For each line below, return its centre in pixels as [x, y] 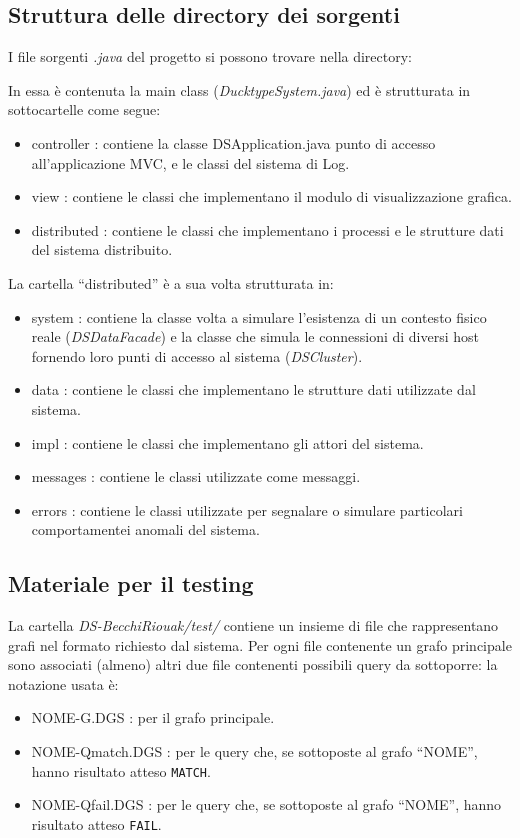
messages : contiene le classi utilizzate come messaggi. [196, 476]
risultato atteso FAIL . [96, 823]
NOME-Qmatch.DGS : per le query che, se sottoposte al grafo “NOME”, [254, 751]
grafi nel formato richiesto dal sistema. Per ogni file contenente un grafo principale [260, 644]
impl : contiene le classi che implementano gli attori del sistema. [227, 442]
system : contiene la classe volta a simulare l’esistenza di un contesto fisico [259, 316]
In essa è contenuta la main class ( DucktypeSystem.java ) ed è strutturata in [239, 89]
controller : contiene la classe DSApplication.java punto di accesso [233, 142]
